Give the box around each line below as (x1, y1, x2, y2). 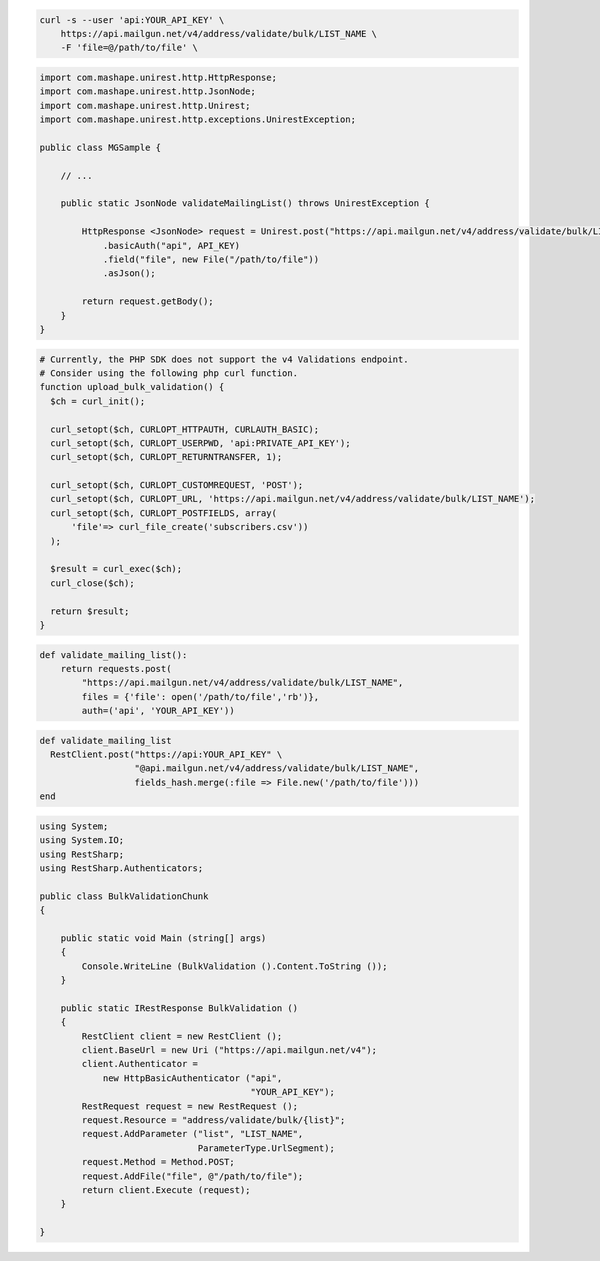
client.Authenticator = (81, 1058, 199, 1070)
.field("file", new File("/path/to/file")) (102, 254, 320, 265)
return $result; (50, 605, 130, 617)
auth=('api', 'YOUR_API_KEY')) (81, 705, 235, 717)
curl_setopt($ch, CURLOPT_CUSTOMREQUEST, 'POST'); (50, 480, 304, 491)
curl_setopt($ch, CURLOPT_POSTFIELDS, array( (50, 507, 277, 519)
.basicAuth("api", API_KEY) (102, 240, 240, 251)
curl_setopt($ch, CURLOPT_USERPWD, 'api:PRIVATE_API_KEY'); (50, 437, 351, 449)
